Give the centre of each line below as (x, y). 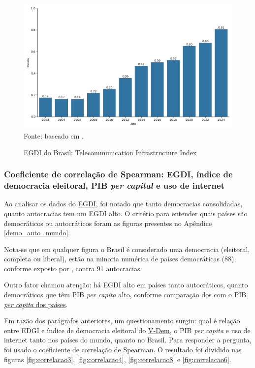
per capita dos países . (36, 304)
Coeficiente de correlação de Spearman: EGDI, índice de (118, 174)
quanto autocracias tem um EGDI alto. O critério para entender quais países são (126, 213)
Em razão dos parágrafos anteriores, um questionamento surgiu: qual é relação (122, 321)
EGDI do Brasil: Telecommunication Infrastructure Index (110, 152)
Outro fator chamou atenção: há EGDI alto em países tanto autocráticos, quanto (126, 285)
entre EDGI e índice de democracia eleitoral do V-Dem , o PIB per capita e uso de (127, 330)
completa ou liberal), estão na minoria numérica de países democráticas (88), (120, 259)
